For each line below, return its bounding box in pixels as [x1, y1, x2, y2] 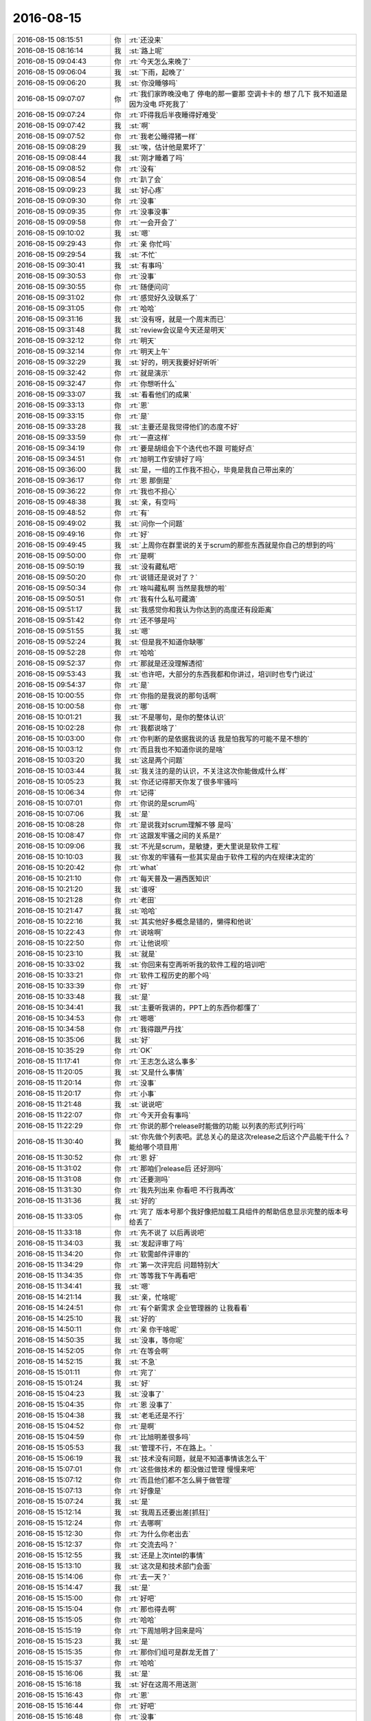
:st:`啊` [128, 120, 150, 130]
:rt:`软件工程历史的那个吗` [128, 971, 212, 980]
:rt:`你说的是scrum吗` [128, 799, 197, 808]
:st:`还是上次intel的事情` [128, 1550, 205, 1560]
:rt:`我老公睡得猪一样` [128, 131, 198, 141]
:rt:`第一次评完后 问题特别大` [128, 1260, 221, 1269]
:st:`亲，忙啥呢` [128, 1292, 178, 1302]
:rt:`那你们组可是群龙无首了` [128, 1647, 218, 1657]
